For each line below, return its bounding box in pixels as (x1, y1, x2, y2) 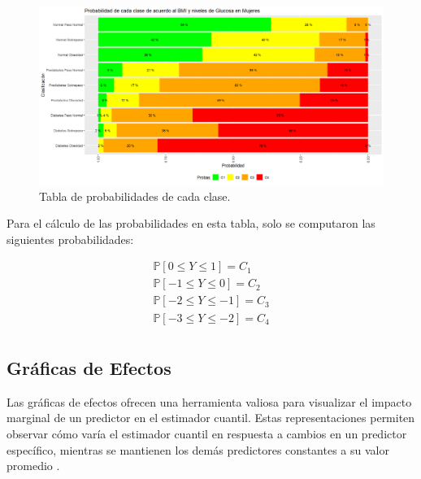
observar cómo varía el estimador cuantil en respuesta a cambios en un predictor (7, 425, 407, 442)
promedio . (7, 457, 60, 474)
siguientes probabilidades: (7, 230, 134, 247)
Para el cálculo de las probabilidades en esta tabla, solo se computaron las (7, 215, 375, 232)
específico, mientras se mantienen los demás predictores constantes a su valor (7, 441, 389, 458)
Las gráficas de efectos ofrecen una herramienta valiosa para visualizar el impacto (7, 393, 412, 410)
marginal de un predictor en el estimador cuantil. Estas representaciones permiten (7, 409, 415, 426)
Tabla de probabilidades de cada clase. (39, 187, 231, 204)
